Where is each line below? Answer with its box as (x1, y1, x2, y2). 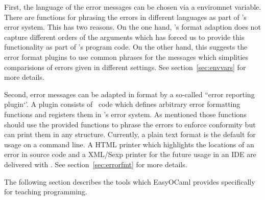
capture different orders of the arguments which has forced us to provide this (4, 31, 245, 42)
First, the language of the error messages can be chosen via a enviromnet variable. (4, 2, 261, 12)
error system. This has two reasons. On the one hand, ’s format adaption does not (4, 21, 261, 32)
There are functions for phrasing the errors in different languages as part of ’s (4, 11, 247, 22)
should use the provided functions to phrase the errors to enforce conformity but (4, 119, 256, 129)
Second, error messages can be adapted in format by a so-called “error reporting (4, 88, 255, 99)
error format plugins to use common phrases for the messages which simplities (4, 51, 249, 62)
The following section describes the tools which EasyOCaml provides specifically (4, 176, 255, 187)
